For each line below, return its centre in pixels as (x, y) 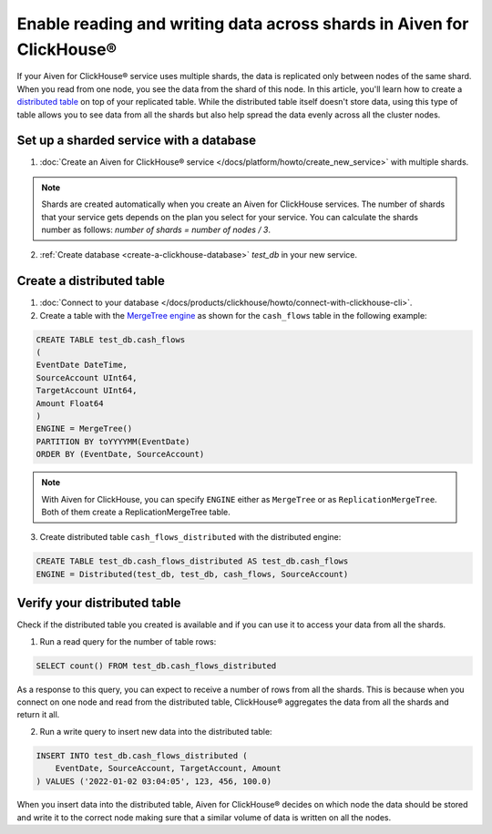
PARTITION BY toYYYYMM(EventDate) (113, 441)
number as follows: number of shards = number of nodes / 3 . (156, 229)
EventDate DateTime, (82, 365)
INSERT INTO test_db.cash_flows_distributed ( (142, 755)
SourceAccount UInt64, (87, 377)
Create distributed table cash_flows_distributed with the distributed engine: (190, 537)
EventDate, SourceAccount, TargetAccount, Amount (168, 768)
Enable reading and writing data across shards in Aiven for (243, 24)
